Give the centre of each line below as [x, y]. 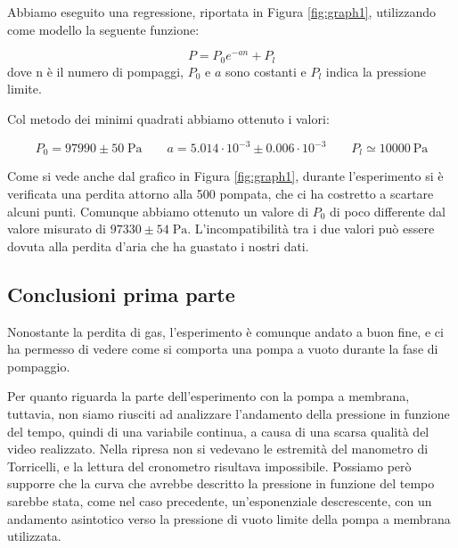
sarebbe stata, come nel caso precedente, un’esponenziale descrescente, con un [220, 500]
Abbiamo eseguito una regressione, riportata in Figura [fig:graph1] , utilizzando [222, 12]
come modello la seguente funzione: [103, 29]
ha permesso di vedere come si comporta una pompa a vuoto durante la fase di [223, 349]
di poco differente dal [388, 211]
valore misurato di [57, 229]
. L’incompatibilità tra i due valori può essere [311, 229]
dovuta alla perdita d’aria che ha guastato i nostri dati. [158, 245]
